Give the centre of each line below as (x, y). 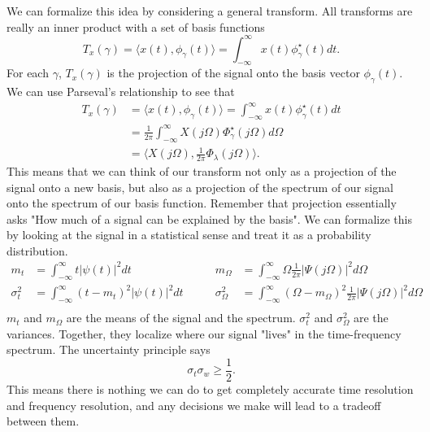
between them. (43, 421)
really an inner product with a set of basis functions (136, 26)
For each (28, 73)
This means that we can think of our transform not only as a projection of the (202, 170)
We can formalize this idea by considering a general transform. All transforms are (210, 11)
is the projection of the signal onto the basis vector (233, 73)
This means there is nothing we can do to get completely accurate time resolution (210, 389)
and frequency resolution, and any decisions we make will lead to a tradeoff (194, 405)
